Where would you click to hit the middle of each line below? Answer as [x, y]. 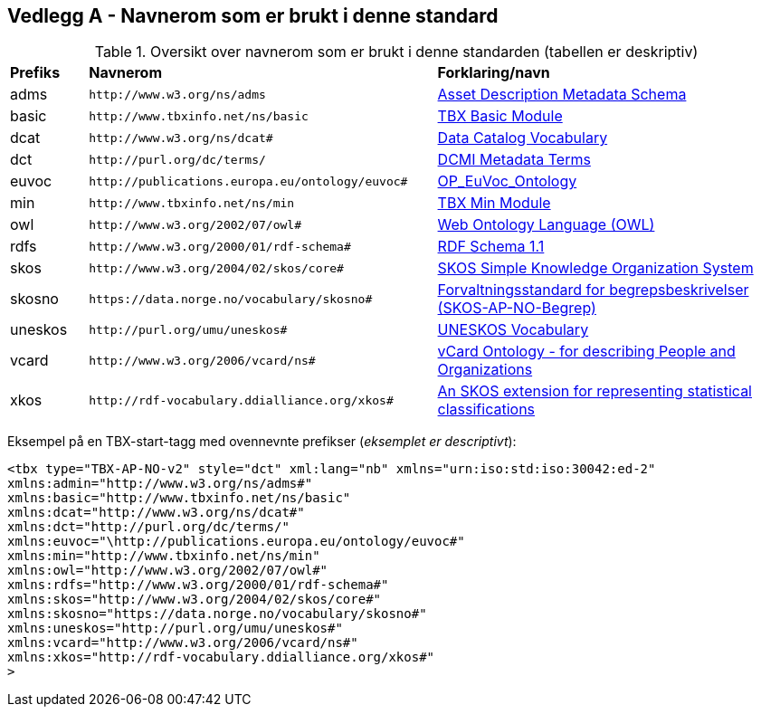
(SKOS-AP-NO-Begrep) [517, 308]
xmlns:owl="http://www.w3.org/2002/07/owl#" [168, 571]
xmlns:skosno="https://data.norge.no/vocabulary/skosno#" [217, 614]
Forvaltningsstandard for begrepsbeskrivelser [593, 290]
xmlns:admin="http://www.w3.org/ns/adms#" [160, 484]
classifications [486, 409]
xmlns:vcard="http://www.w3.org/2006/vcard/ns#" [183, 643]
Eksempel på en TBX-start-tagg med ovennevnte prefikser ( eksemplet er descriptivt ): [262, 442]
